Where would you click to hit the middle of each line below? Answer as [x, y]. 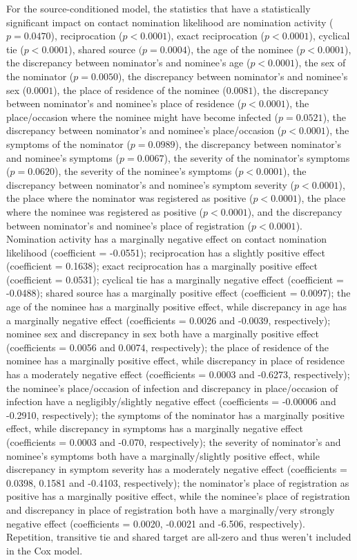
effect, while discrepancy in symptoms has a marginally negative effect [155, 428]
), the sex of [320, 63]
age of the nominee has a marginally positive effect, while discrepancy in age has [177, 307]
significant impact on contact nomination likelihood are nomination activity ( [170, 22]
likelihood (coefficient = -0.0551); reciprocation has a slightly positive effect [166, 252]
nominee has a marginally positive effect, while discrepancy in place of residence [175, 361]
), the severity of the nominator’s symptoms [257, 157]
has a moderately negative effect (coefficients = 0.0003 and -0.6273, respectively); [178, 374]
